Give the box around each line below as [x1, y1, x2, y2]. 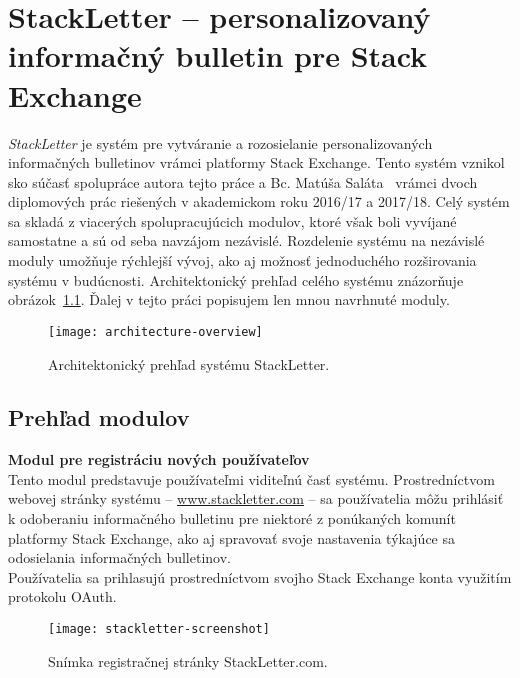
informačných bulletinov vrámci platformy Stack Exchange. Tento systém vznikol [8, 152, 505, 173]
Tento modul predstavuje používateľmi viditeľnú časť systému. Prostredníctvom [8, 468, 495, 489]
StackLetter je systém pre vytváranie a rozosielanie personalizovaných [8, 132, 433, 153]
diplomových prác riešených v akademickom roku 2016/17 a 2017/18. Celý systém [8, 191, 510, 212]
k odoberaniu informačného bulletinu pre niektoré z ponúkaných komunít [8, 508, 456, 529]
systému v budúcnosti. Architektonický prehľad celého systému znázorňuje [8, 269, 464, 290]
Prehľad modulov [8, 402, 190, 433]
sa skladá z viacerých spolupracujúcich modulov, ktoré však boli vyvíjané [8, 210, 457, 231]
